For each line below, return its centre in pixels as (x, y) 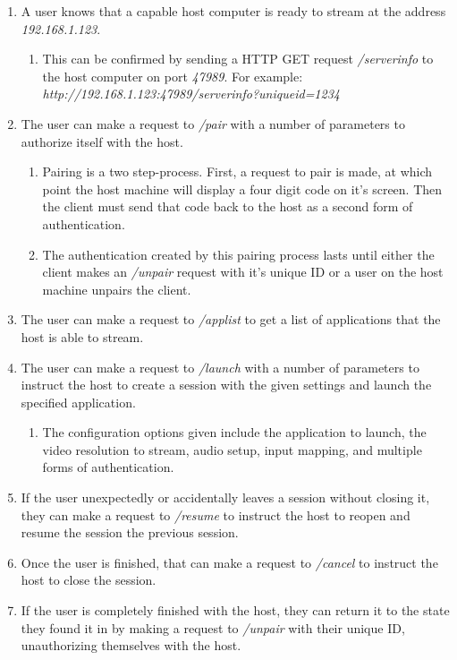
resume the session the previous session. (130, 532)
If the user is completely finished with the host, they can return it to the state (235, 610)
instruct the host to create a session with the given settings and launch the (226, 385)
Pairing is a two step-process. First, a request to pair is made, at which (237, 171)
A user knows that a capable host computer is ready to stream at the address (233, 11)
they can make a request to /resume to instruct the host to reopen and (216, 514)
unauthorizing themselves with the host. (131, 645)
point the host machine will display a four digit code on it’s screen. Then (242, 189)
